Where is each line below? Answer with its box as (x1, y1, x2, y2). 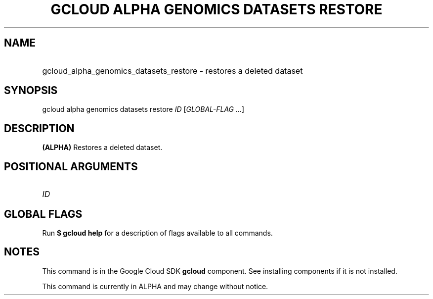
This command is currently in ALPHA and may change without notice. (42, 282, 268, 291)
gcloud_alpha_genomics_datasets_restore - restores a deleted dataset (42, 65, 303, 76)
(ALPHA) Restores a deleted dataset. (42, 143, 163, 152)
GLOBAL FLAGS (4, 207, 83, 220)
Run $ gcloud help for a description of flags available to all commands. (42, 228, 273, 237)
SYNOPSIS (4, 84, 58, 97)
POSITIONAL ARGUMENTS (4, 160, 138, 173)
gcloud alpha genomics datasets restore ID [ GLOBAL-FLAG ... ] (42, 105, 245, 114)
